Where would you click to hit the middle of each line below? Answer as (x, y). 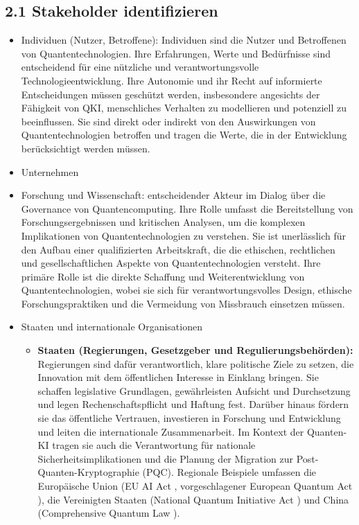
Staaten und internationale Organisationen (112, 327)
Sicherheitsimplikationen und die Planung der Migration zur (165, 458)
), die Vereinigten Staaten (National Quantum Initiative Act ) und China (193, 499)
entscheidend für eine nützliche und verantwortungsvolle (140, 67)
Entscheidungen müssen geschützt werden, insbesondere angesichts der (170, 94)
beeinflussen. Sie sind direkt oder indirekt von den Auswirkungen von (168, 121)
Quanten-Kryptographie (88, 472)
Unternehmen (50, 171)
